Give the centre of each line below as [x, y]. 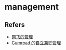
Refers [15, 25]
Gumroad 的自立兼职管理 [36, 43]
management [32, 7]
